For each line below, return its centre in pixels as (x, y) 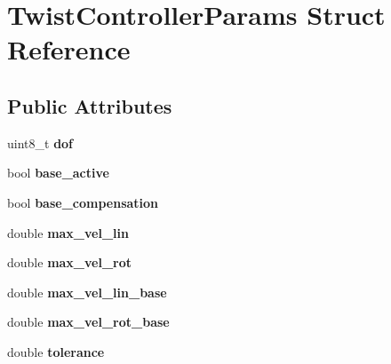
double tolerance (56, 351)
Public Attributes (90, 105)
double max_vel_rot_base (88, 322)
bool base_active (58, 173)
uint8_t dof (40, 142)
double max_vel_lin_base (87, 292)
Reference (69, 49)
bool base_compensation (83, 202)
